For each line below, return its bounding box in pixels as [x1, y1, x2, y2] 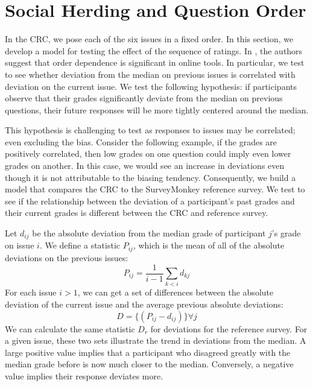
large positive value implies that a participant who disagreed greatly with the [5, 346, 291, 358]
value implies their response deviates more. [5, 369, 163, 382]
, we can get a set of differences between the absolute [77, 286, 274, 299]
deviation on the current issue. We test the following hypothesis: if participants [5, 80, 297, 92]
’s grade [271, 227, 301, 239]
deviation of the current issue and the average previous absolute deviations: [5, 297, 283, 310]
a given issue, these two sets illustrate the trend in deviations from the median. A [5, 334, 306, 347]
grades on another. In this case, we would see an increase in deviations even [5, 159, 285, 172]
